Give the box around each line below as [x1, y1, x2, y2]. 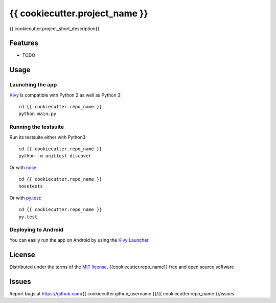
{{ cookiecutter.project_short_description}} [9, 26, 100, 32]
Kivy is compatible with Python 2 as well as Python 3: [9, 92, 122, 98]
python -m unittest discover [18, 153, 91, 159]
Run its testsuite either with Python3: [9, 134, 87, 140]
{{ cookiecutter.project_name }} [9, 8, 148, 19]
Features [9, 39, 38, 48]
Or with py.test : [9, 195, 42, 201]
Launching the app [9, 81, 57, 88]
